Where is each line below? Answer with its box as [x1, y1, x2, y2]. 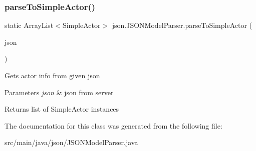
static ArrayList [5, 20, 54, 30]
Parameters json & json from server [5, 87, 114, 97]
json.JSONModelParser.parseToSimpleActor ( [112, 20, 252, 30]
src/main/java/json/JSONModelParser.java [5, 137, 138, 148]
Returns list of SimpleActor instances [5, 104, 119, 114]
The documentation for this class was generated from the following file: [5, 120, 222, 131]
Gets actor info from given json [5, 70, 100, 80]
